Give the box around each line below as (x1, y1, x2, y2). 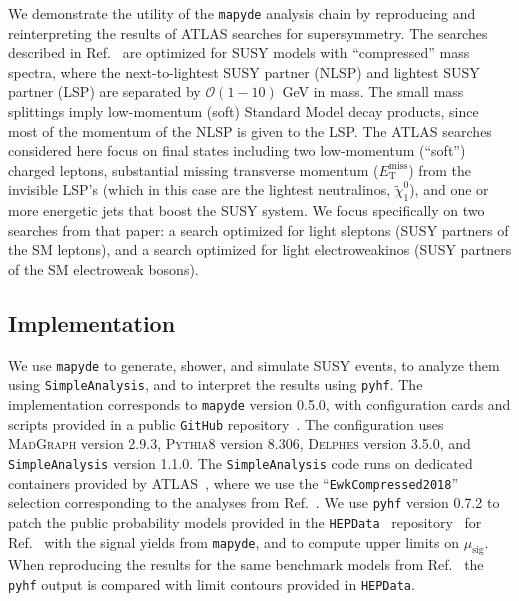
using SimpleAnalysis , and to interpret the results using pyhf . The (8, 374, 423, 395)
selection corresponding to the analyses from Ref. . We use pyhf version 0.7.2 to (8, 492, 500, 513)
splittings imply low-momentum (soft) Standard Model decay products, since (8, 101, 479, 122)
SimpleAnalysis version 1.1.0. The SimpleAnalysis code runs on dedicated (8, 453, 473, 473)
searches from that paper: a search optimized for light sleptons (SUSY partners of (8, 219, 509, 240)
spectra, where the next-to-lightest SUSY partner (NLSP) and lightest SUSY (8, 61, 480, 82)
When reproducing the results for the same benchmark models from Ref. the (8, 554, 484, 575)
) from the (408, 159, 471, 180)
